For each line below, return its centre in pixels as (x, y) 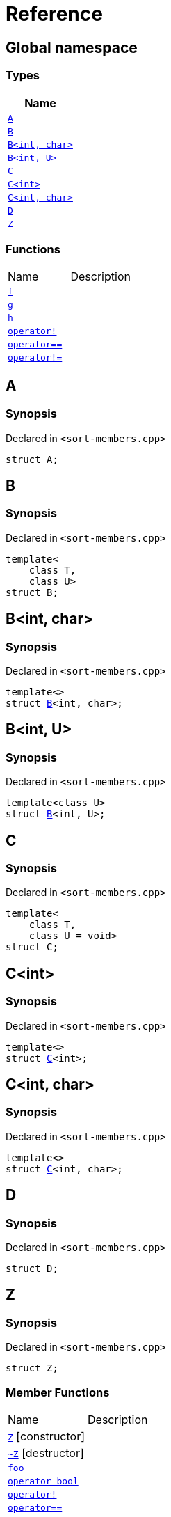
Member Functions (58, 1392)
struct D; (32, 1269)
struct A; (32, 459)
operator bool (43, 1481)
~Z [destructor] (46, 1453)
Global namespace (72, 47)
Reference (54, 14)
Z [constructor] (47, 1437)
